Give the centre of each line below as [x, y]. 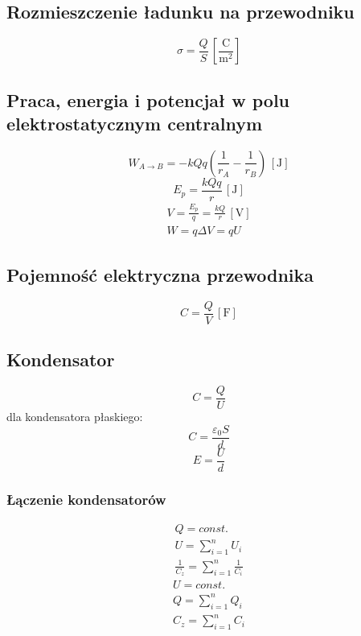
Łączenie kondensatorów [86, 499]
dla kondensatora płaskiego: [75, 416]
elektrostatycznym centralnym [135, 123]
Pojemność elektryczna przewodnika [160, 274]
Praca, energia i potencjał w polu [148, 99]
